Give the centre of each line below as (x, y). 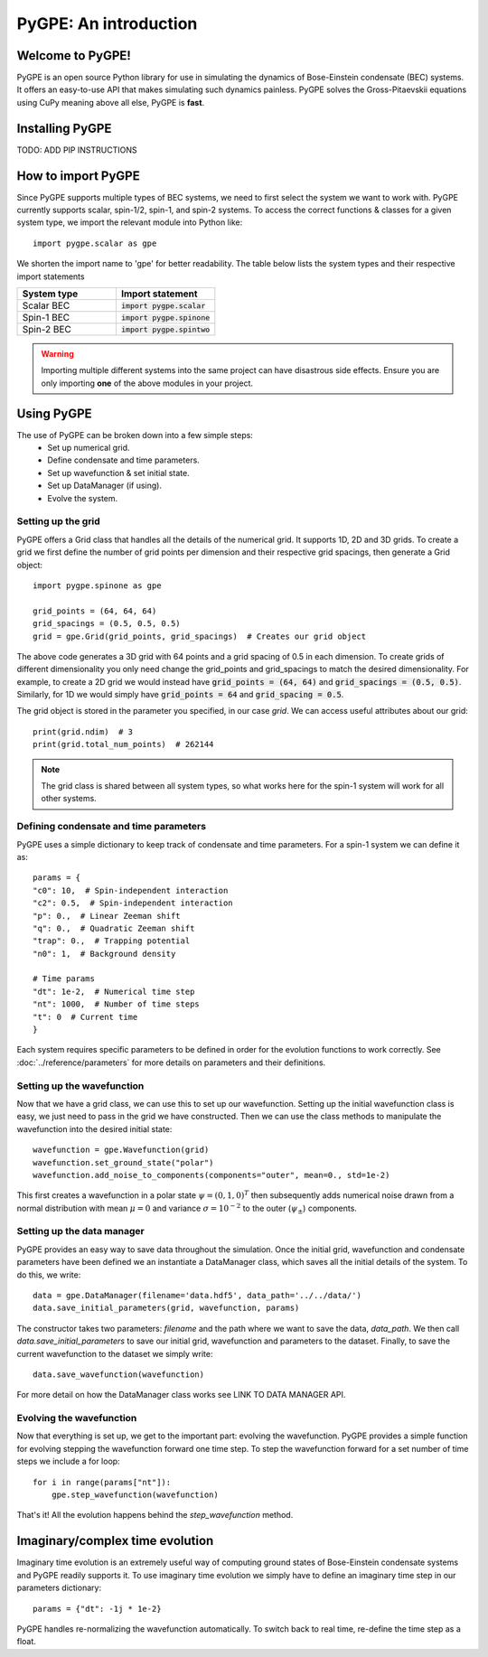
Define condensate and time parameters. (124, 460)
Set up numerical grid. (89, 448)
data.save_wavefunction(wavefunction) (119, 1374)
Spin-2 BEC (47, 329)
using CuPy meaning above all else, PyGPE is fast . (111, 102)
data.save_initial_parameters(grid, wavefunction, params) (166, 1308)
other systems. (69, 799)
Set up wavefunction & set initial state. (118, 473)
